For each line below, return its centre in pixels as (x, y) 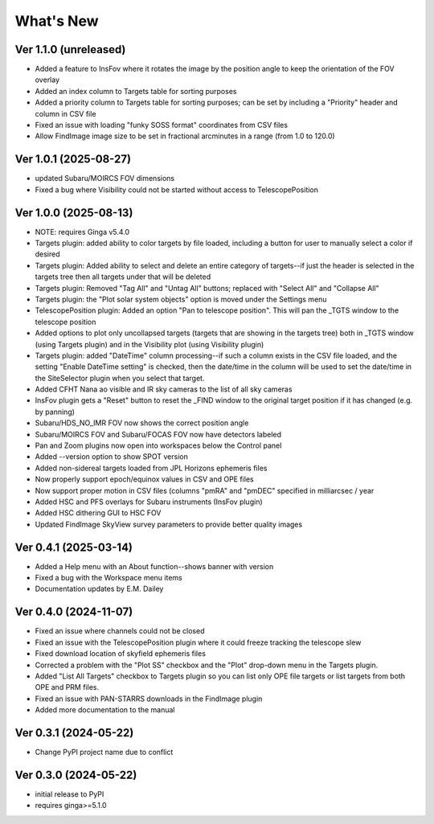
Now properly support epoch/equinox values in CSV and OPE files (144, 479)
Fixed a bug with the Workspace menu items (108, 578)
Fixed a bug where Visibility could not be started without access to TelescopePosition (177, 190)
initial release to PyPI (70, 794)
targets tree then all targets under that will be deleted (123, 277)
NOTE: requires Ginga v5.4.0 (82, 232)
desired (47, 254)
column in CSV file (66, 113)
